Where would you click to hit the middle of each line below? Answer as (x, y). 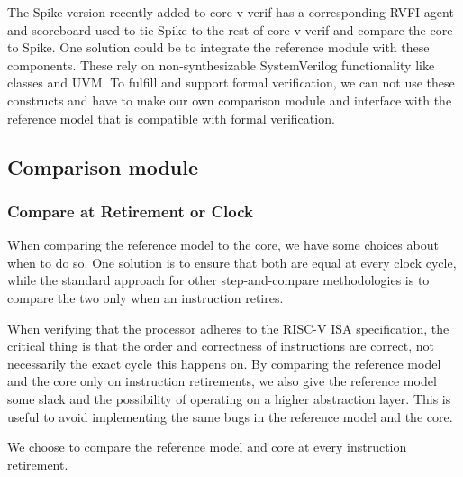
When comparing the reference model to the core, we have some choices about (223, 245)
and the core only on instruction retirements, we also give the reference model (222, 381)
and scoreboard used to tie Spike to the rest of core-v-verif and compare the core (230, 29)
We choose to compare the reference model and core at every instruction (207, 447)
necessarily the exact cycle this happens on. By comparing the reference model (224, 363)
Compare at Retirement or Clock (131, 211)
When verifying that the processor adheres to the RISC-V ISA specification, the (228, 328)
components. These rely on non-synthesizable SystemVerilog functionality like (221, 64)
